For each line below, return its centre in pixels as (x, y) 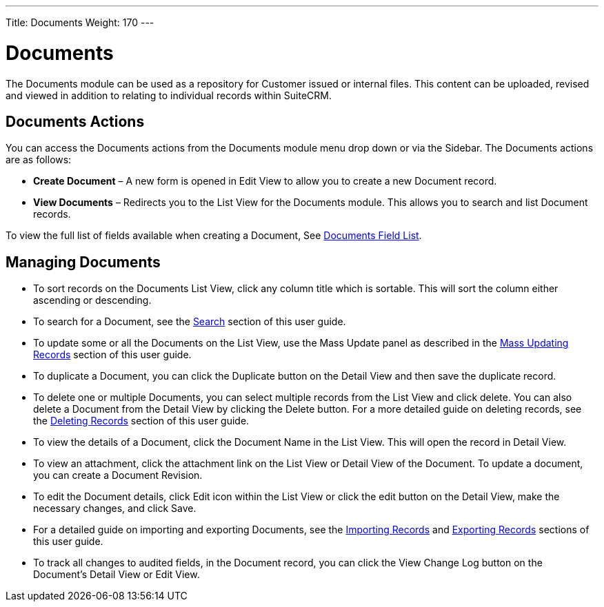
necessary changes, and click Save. (115, 508)
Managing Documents (83, 262)
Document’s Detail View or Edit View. (117, 575)
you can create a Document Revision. (118, 475)
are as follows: (39, 160)
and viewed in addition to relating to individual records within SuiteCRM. (169, 95)
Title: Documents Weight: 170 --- (80, 22)
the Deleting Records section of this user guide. (141, 421)
